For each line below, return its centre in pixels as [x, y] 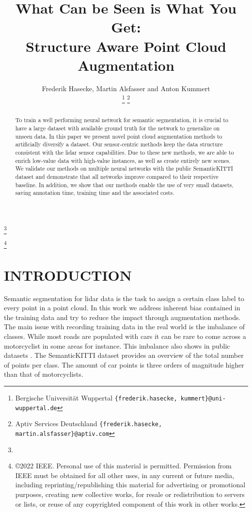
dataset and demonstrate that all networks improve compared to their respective [117, 176]
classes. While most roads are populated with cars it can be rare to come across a [125, 336]
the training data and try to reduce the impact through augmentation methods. [122, 317]
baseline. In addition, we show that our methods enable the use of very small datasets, [124, 184]
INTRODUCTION [68, 275]
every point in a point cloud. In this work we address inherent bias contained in [122, 308]
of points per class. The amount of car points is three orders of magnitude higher [124, 364]
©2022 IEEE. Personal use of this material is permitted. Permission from [123, 466]
